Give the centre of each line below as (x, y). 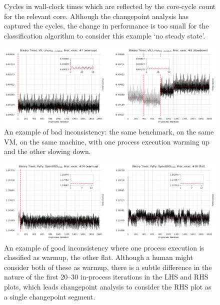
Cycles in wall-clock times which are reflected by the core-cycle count (110, 6)
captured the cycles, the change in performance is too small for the (106, 26)
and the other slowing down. (47, 151)
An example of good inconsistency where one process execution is (104, 247)
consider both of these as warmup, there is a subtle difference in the (108, 267)
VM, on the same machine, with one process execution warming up (107, 141)
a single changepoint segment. (50, 296)
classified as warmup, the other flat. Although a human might (98, 257)
